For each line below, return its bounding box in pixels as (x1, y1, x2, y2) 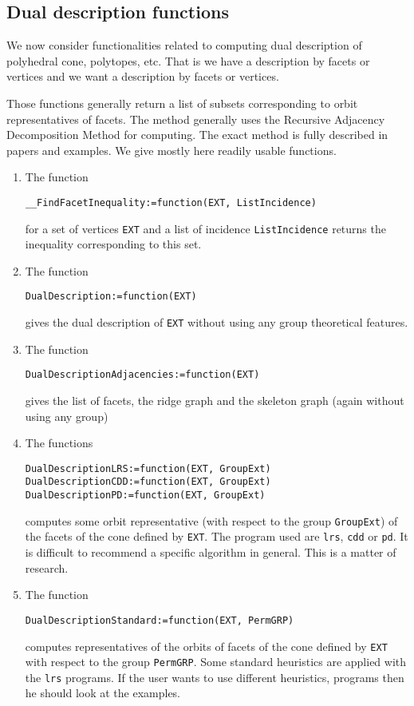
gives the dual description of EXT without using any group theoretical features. (25, 314, 408, 331)
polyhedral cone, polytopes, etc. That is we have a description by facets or (6, 52, 370, 69)
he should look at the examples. (25, 684, 181, 701)
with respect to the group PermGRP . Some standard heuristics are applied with (25, 653, 407, 670)
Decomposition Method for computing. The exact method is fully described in (6, 126, 388, 143)
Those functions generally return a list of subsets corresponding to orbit (6, 94, 358, 111)
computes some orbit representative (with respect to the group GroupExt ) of (25, 512, 398, 529)
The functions (25, 434, 93, 451)
